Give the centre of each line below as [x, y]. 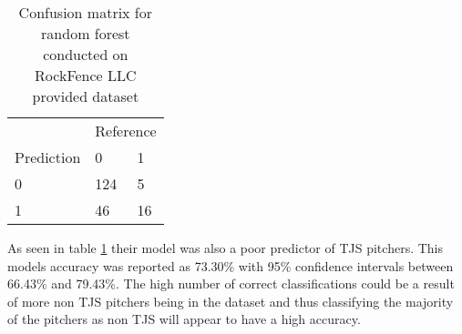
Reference [126, 131]
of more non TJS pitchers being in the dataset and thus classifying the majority [231, 301]
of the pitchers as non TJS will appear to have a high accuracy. [184, 319]
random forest [86, 33]
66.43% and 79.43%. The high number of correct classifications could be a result [231, 283]
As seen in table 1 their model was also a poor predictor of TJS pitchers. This [225, 248]
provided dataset [86, 96]
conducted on [86, 54]
